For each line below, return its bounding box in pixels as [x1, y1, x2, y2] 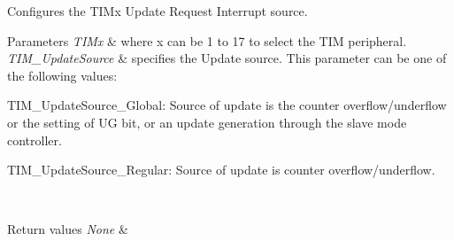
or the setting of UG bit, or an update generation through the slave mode [7, 113, 407, 131]
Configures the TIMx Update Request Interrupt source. [7, 2, 308, 19]
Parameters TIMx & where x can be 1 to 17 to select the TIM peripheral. [7, 31, 407, 50]
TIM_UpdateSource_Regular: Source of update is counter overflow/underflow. [7, 160, 435, 179]
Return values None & [7, 220, 128, 238]
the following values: [7, 66, 118, 84]
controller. [7, 130, 62, 149]
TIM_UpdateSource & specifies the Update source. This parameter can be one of [7, 49, 447, 67]
